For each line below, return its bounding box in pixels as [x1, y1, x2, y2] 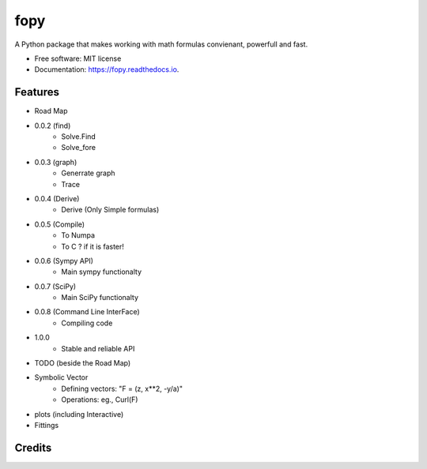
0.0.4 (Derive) [34, 193, 80, 203]
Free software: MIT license [34, 54, 122, 63]
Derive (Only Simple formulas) [61, 205, 160, 215]
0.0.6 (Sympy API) [34, 256, 94, 265]
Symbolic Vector [34, 373, 89, 382]
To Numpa [61, 231, 95, 240]
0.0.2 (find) [34, 121, 71, 130]
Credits [14, 441, 52, 454]
